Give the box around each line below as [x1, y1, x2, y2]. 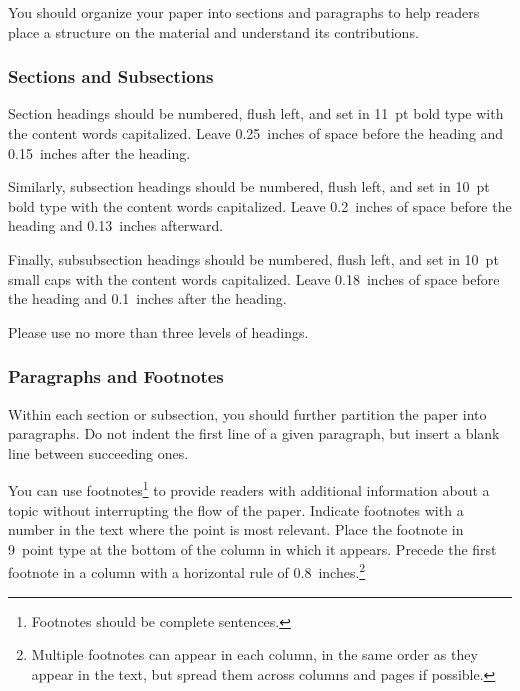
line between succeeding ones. [8, 442, 189, 463]
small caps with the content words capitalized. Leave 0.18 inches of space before [8, 268, 500, 289]
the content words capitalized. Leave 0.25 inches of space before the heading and [8, 123, 504, 143]
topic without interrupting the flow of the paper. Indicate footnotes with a [8, 499, 464, 520]
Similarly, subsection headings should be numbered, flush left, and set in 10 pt [8, 176, 490, 197]
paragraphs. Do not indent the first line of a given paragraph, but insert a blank [8, 423, 500, 444]
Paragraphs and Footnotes [8, 364, 224, 389]
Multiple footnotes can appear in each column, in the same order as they [31, 644, 478, 665]
